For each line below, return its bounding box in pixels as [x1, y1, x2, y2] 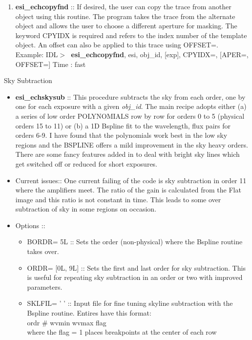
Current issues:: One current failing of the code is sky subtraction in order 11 [15, 175, 247, 185]
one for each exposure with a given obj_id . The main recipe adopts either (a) [15, 101, 247, 111]
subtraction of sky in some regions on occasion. [15, 204, 157, 214]
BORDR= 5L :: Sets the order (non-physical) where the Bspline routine [27, 236, 243, 247]
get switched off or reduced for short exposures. [15, 158, 158, 169]
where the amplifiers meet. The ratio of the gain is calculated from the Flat [15, 185, 241, 195]
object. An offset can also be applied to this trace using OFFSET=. [15, 40, 218, 50]
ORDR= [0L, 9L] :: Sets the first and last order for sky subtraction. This [27, 262, 246, 273]
